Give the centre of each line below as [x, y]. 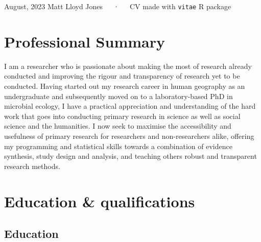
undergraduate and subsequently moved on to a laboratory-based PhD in [118, 96]
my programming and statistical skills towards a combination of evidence [118, 146]
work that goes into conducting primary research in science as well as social [122, 116]
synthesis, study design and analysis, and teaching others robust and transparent [130, 156]
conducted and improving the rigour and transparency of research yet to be [122, 76]
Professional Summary [85, 41]
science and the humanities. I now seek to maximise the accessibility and [118, 126]
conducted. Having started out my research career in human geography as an [125, 86]
